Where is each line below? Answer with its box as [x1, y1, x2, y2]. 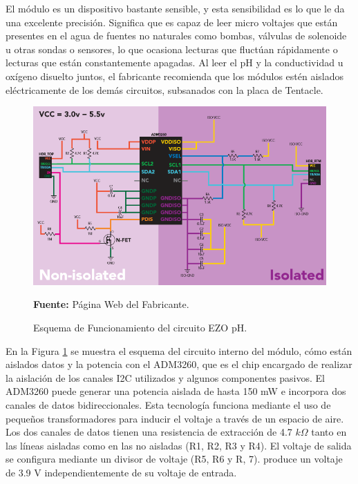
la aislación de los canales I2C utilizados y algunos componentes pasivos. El [6, 370, 325, 385]
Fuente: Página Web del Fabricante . [33, 297, 189, 311]
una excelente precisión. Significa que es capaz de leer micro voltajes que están [6, 14, 338, 29]
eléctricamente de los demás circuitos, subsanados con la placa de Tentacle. [6, 82, 323, 97]
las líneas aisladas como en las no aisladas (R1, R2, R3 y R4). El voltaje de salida [6, 438, 352, 452]
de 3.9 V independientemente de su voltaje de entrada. [6, 465, 237, 479]
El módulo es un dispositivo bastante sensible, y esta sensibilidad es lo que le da [6, 1, 345, 15]
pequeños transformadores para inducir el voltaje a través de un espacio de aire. [6, 411, 344, 425]
